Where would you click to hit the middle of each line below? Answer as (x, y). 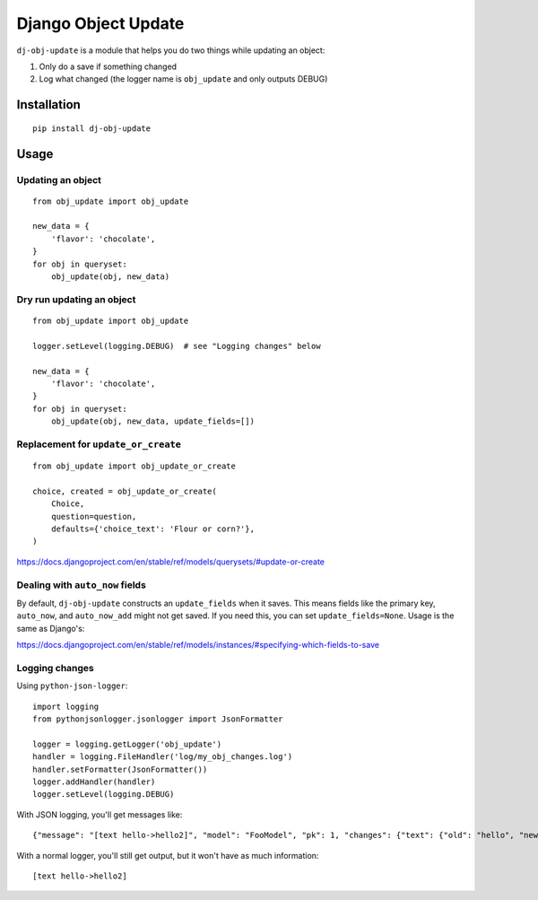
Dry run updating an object (76, 299)
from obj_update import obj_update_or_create (134, 466)
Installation (48, 105)
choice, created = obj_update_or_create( (125, 491)
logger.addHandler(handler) (94, 782)
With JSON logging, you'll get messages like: (100, 814)
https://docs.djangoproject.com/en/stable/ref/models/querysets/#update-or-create (171, 562)
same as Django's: (51, 628)
